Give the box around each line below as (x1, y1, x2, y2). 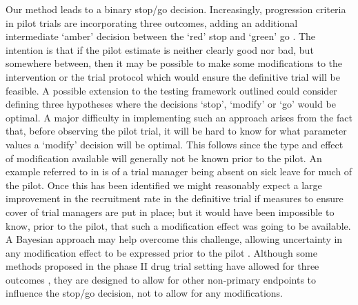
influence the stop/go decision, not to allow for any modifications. (6, 286, 284, 300)
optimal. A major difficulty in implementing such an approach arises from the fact (6, 110, 352, 124)
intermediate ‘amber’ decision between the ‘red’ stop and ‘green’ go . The (6, 29, 316, 43)
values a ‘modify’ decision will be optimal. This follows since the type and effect (6, 137, 344, 151)
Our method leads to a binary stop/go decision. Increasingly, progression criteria (6, 2, 346, 16)
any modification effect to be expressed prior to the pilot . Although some (6, 245, 317, 259)
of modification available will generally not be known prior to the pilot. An (6, 150, 322, 165)
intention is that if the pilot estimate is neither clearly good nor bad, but (6, 42, 314, 57)
